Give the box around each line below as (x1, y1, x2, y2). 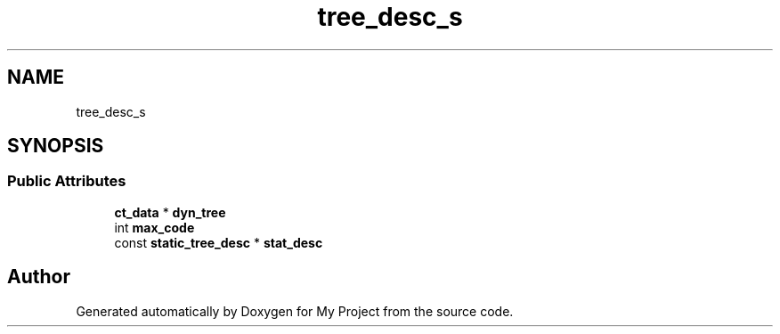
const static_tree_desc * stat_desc (114, 234, 323, 250)
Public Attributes (7, 172, 126, 191)
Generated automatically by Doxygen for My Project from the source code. (76, 303, 514, 319)
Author (7, 265, 70, 289)
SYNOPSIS (7, 134, 104, 158)
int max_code (114, 219, 195, 235)
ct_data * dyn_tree (114, 204, 226, 220)
